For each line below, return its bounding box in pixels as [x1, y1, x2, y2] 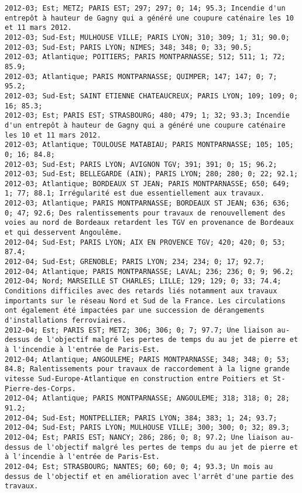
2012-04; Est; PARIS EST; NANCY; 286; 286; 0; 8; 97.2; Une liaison [5, 433, 277, 441]
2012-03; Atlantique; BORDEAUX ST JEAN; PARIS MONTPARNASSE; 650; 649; [5, 179, 290, 188]
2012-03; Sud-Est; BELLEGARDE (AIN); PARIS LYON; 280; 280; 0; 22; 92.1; [5, 170, 298, 179]
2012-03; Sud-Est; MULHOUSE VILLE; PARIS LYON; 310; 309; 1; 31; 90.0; [5, 33, 290, 42]
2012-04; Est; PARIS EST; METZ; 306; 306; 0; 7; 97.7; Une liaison [5, 326, 273, 334]
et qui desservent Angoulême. [5, 228, 122, 237]
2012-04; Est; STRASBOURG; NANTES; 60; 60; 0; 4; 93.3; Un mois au [5, 462, 273, 471]
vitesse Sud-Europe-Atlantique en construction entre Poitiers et [5, 374, 269, 383]
